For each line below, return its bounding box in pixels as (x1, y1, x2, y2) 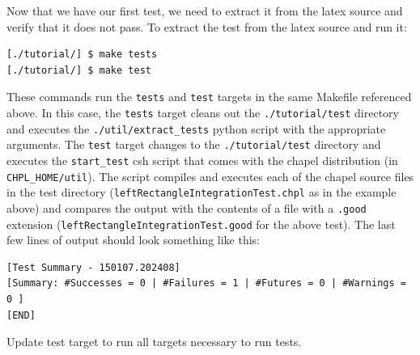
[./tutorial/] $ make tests (6, 49, 158, 61)
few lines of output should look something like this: (6, 231, 260, 248)
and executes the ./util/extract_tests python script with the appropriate (6, 120, 386, 137)
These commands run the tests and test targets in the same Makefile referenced (6, 88, 412, 105)
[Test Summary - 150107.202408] (6, 261, 180, 273)
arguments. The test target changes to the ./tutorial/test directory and (6, 136, 381, 153)
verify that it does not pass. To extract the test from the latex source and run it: (6, 18, 407, 35)
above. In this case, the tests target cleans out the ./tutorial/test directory (6, 104, 399, 121)
